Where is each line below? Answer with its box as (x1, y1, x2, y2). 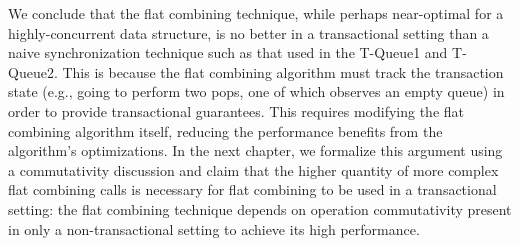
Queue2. (8, 61, 58, 82)
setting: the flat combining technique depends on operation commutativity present (8, 198, 512, 219)
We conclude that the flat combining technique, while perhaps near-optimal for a (8, 3, 504, 23)
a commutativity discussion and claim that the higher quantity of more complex (8, 159, 499, 180)
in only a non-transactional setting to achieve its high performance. (8, 218, 420, 239)
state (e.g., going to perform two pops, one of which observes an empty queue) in (8, 81, 505, 102)
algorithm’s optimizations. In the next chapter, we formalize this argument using (8, 140, 503, 161)
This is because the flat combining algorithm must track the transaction (62, 61, 504, 82)
